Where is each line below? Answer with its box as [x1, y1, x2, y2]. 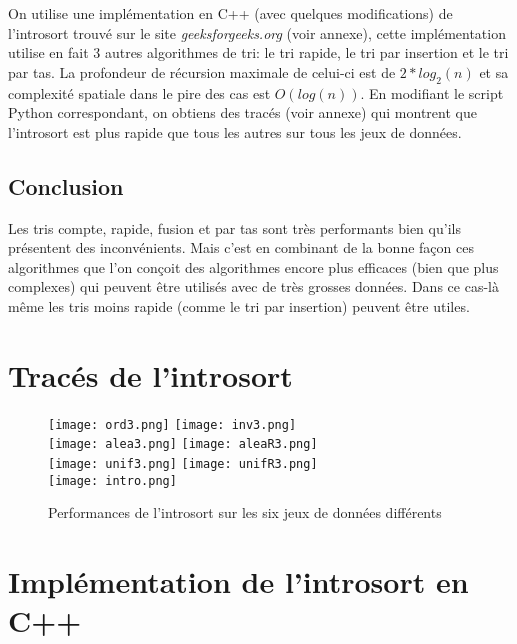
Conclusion [8, 170, 124, 201]
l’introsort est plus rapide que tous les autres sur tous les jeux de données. [8, 121, 462, 142]
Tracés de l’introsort [8, 354, 293, 395]
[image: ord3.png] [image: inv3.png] [48, 417, 297, 432]
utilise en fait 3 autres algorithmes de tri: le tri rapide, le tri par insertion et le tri [8, 42, 509, 63]
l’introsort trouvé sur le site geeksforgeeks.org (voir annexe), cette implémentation [8, 22, 506, 43]
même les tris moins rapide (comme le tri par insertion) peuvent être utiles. [8, 295, 470, 316]
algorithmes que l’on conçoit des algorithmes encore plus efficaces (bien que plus [8, 256, 499, 277]
